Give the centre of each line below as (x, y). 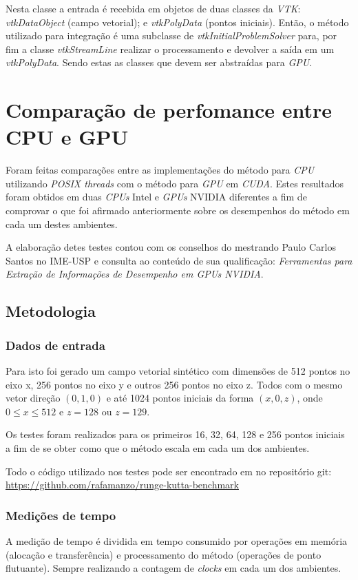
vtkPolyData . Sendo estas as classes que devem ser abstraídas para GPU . (159, 62)
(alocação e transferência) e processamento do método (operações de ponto (164, 554)
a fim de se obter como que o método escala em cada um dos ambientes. (158, 448)
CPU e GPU (67, 137)
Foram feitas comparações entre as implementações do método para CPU (160, 170)
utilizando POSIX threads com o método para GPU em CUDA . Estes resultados (175, 183)
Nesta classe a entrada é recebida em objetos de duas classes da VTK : (153, 8)
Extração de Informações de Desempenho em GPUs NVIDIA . (135, 274)
